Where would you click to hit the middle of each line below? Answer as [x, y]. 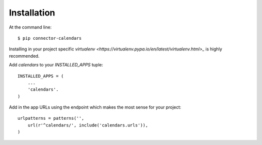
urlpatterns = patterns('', [51, 118]
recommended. [24, 56]
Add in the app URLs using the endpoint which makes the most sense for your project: [95, 107]
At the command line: [30, 27]
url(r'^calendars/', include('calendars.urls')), [88, 125]
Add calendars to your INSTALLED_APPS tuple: [56, 65]
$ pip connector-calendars [50, 38]
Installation [32, 13]
